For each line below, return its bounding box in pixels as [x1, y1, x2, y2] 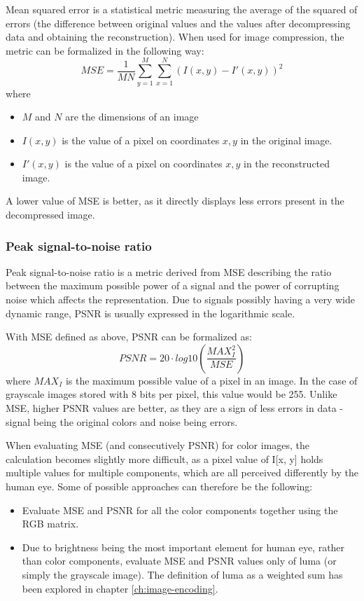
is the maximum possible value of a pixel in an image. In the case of [65, 373, 358, 387]
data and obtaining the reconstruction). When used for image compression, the [6, 29, 344, 44]
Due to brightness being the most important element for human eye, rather [22, 539, 345, 554]
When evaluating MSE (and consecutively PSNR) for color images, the [6, 438, 310, 453]
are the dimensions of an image [65, 109, 199, 124]
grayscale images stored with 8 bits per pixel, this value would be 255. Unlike [6, 387, 337, 401]
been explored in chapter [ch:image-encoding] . [22, 581, 218, 595]
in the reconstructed [244, 156, 330, 171]
